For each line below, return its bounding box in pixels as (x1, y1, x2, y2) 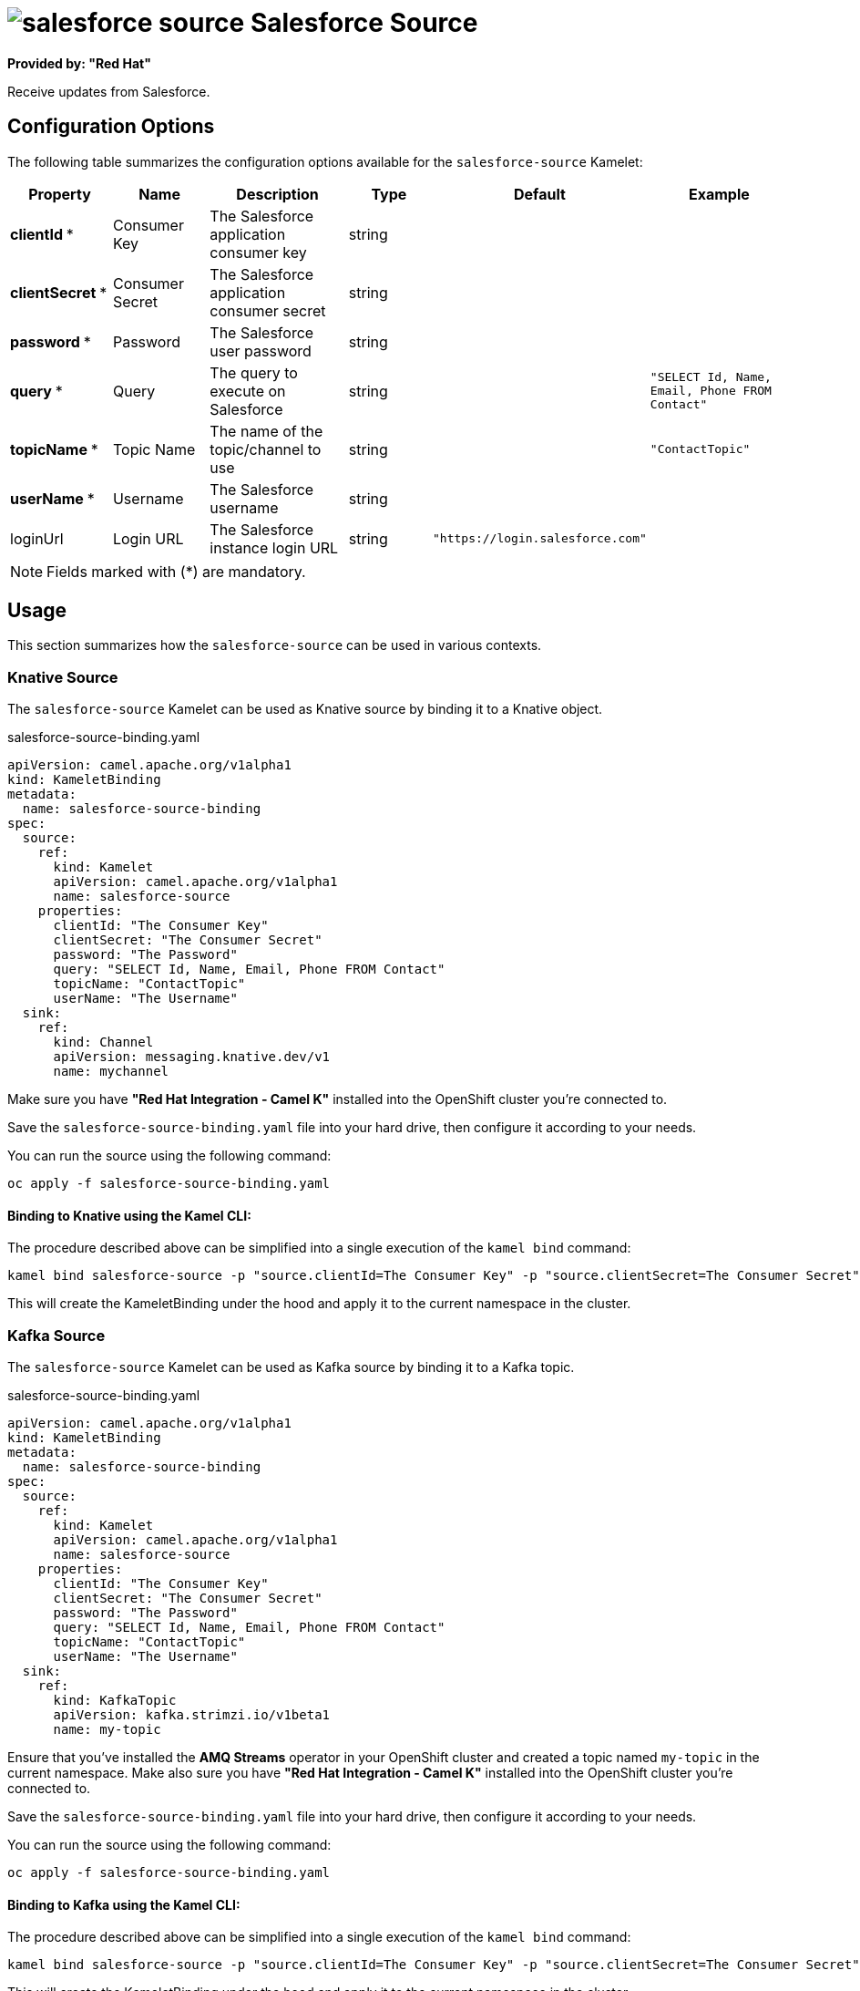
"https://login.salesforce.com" (433, 531, 647, 546)
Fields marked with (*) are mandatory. (46, 562, 306, 581)
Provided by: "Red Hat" (7, 55, 151, 71)
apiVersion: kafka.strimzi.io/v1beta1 (53, 1707, 331, 1723)
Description (236, 184, 319, 203)
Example (689, 184, 750, 203)
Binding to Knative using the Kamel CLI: (7, 1207, 251, 1223)
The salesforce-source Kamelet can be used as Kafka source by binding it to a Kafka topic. (7, 1359, 575, 1376)
